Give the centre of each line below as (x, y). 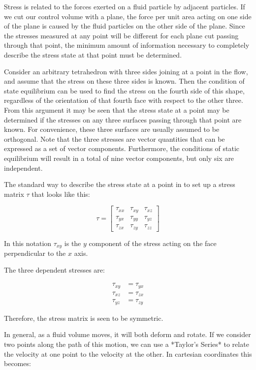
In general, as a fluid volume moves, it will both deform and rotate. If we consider (128, 334)
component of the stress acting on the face (153, 243)
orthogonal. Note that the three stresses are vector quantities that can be (114, 139)
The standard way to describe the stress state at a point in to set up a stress (120, 184)
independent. (23, 168)
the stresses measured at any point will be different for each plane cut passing (121, 35)
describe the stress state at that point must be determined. (93, 54)
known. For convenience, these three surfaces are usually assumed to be (112, 129)
